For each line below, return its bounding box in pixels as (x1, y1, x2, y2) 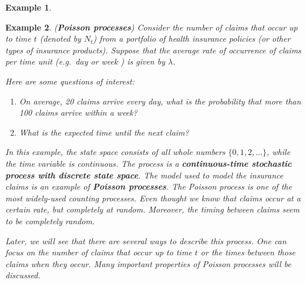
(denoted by (39, 32, 81, 45)
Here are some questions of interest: (5, 75, 134, 87)
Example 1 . (5, 1, 52, 13)
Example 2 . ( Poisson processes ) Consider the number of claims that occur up (5, 21, 298, 33)
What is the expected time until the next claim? (19, 126, 189, 138)
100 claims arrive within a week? (19, 106, 137, 119)
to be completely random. (5, 214, 95, 227)
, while (267, 146, 291, 158)
